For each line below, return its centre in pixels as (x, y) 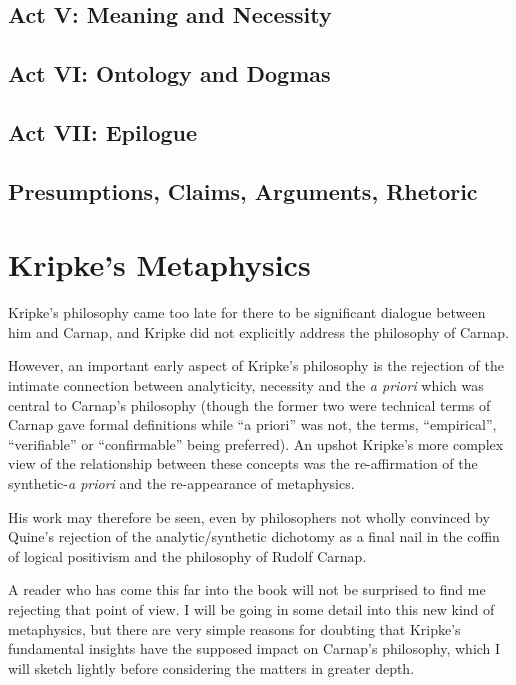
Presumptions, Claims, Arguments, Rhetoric (243, 190)
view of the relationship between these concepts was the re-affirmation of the (243, 463)
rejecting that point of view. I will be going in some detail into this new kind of (251, 608)
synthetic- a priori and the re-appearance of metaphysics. (181, 483)
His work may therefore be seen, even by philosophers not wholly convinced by (249, 516)
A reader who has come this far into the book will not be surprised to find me (247, 589)
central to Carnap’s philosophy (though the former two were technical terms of (249, 404)
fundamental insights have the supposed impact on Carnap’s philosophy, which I (254, 648)
